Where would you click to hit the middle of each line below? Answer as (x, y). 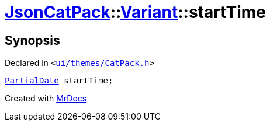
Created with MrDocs (46, 99)
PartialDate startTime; (59, 81)
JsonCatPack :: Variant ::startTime (136, 12)
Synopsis (32, 40)
